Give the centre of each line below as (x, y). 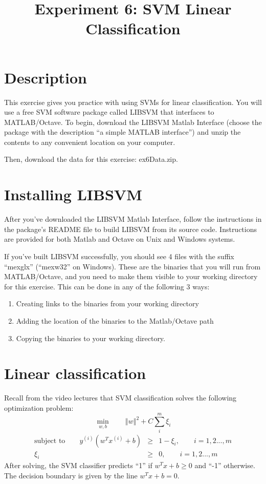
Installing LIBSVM (73, 194)
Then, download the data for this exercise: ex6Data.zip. (91, 159)
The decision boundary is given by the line (71, 476)
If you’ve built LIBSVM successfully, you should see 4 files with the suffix (119, 256)
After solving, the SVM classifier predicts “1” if (78, 465)
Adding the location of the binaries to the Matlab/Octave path (115, 320)
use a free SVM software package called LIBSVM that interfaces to (109, 112)
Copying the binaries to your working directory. (91, 338)
